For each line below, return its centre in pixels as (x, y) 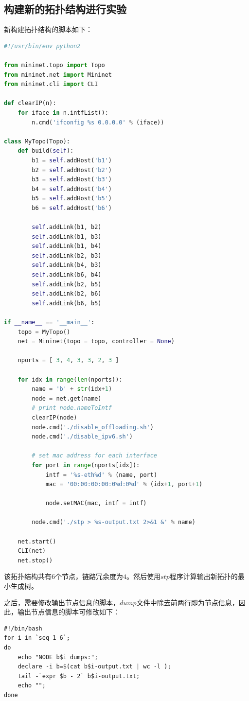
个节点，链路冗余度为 (89, 576)
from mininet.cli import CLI (51, 84)
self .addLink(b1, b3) (67, 237)
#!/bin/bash (23, 628)
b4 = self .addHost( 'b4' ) (72, 189)
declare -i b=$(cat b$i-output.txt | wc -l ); (94, 667)
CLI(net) (32, 551)
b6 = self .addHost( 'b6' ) (72, 208)
